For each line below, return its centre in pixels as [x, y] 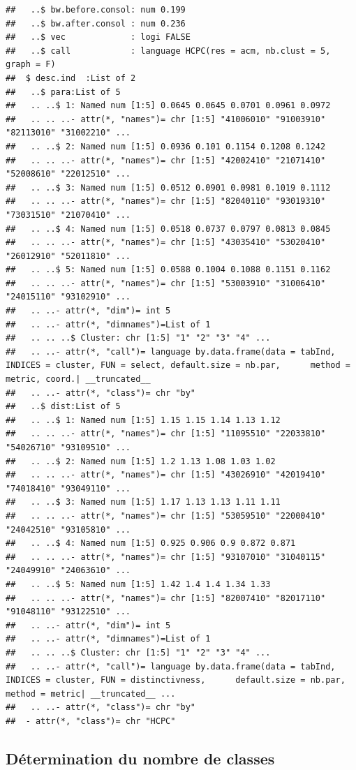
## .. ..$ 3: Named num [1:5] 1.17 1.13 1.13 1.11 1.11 [143, 502]
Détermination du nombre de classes [140, 758]
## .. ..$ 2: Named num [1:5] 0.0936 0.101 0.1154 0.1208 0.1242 [166, 146]
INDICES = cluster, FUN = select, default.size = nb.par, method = [178, 365]
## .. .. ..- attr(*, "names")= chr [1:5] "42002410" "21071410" [166, 160]
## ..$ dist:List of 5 [63, 407]
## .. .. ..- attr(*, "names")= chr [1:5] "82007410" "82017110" [166, 598]
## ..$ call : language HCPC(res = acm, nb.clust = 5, [168, 51]
